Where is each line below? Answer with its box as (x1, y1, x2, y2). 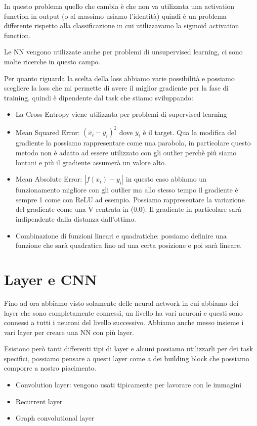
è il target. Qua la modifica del (143, 127, 236, 137)
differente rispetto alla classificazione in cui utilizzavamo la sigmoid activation (4, 20, 239, 31)
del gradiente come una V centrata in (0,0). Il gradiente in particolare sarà (15, 204, 242, 214)
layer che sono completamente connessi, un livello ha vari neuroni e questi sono (4, 307, 243, 318)
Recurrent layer (15, 396, 63, 406)
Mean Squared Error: (15, 127, 80, 137)
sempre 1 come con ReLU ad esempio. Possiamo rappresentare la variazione (15, 194, 245, 204)
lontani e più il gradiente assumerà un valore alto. (15, 157, 167, 167)
